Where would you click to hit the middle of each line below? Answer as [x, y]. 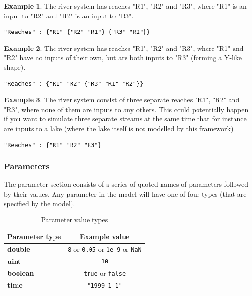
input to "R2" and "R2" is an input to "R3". [69, 15]
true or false [105, 273]
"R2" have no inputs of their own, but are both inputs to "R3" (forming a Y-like [123, 58]
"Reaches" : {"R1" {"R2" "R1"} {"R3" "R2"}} [77, 32]
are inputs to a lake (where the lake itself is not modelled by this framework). [120, 128]
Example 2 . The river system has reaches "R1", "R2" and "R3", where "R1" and [124, 48]
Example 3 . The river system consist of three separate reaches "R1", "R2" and [122, 100]
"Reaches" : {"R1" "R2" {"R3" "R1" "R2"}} [74, 84]
